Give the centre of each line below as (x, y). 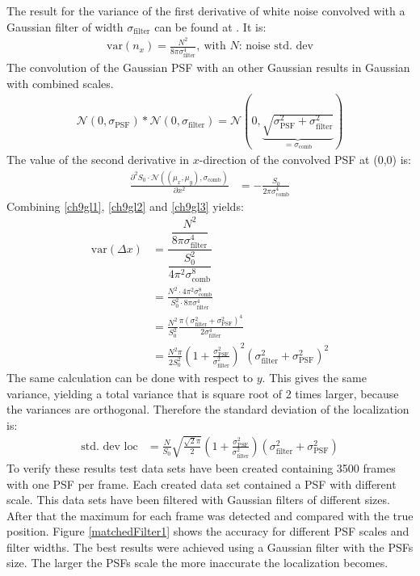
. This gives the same (314, 377)
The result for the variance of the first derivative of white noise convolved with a (206, 11)
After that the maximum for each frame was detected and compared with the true (210, 515)
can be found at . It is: (210, 26)
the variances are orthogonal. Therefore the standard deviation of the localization (208, 409)
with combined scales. (60, 83)
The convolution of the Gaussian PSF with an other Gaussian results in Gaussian (208, 67)
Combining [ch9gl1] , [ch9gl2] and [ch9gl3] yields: (125, 206)
